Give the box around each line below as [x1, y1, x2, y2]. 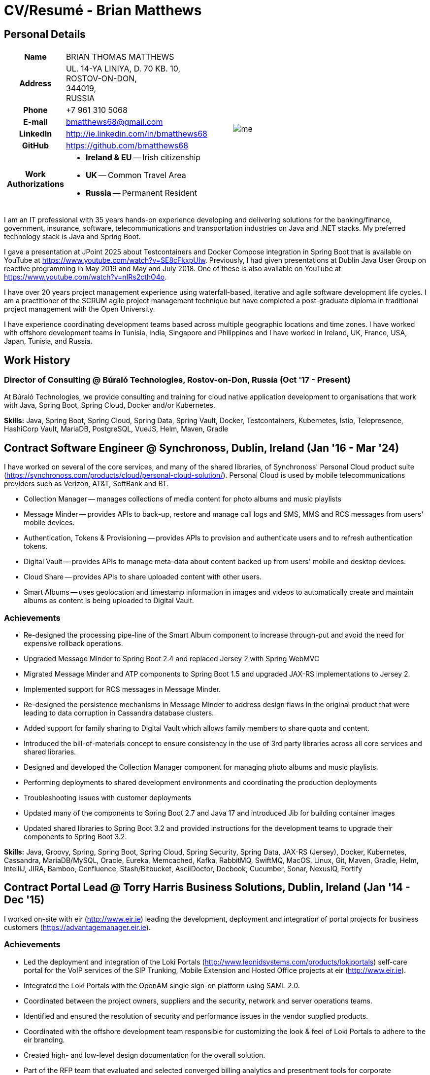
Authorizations [7, 179, 64, 189]
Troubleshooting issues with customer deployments [24, 793, 192, 802]
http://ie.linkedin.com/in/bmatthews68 [66, 129, 207, 139]
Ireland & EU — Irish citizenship [85, 152, 201, 163]
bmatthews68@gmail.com [66, 117, 163, 127]
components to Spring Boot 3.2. [24, 832, 127, 841]
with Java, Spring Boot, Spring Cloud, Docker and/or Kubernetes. [4, 401, 216, 410]
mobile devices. [24, 518, 75, 527]
